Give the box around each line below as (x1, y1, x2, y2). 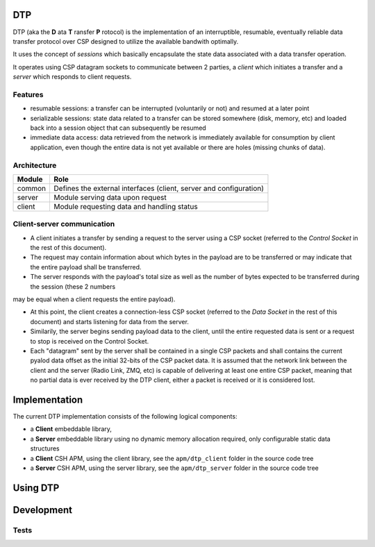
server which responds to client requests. (12, 73, 132, 81)
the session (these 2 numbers (30, 282, 116, 291)
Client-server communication (12, 219, 115, 229)
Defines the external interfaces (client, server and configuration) (53, 183, 264, 193)
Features (12, 90, 44, 99)
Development (12, 504, 73, 516)
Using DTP (12, 482, 60, 494)
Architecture (12, 160, 57, 170)
